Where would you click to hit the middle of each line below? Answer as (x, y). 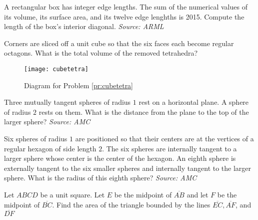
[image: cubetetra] (56, 69)
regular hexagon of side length (50, 148)
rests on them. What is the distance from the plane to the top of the (144, 112)
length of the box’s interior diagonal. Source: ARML (84, 26)
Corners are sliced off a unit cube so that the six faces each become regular (119, 43)
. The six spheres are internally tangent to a (169, 148)
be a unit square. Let (72, 194)
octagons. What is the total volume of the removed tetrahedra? (101, 53)
